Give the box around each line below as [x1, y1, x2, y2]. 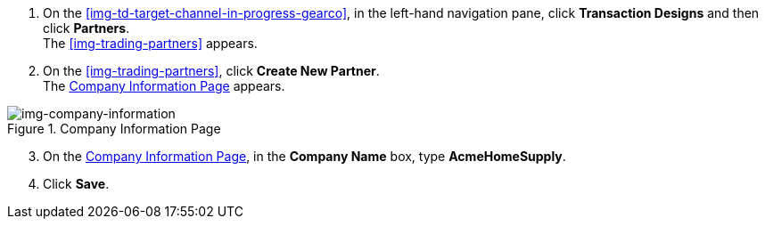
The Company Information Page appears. [43, 78, 285, 93]
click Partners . [43, 20, 130, 36]
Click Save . [43, 176, 110, 191]
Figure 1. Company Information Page [7, 121, 221, 136]
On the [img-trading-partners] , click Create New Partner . [43, 63, 380, 78]
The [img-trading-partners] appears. [43, 36, 258, 51]
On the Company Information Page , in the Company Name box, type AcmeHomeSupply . [43, 149, 566, 164]
